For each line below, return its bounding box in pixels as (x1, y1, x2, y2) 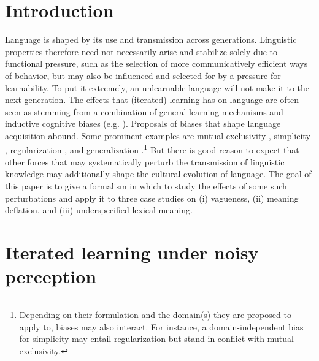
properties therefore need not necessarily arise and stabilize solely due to (5, 45, 278, 58)
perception (5, 264, 97, 289)
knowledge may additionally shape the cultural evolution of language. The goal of (5, 167, 312, 180)
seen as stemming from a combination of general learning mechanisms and (5, 105, 283, 118)
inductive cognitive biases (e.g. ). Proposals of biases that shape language (5, 117, 281, 130)
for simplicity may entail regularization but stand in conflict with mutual (19, 332, 294, 345)
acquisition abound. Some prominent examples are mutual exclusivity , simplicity (5, 129, 310, 142)
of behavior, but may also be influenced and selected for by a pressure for (5, 69, 281, 82)
